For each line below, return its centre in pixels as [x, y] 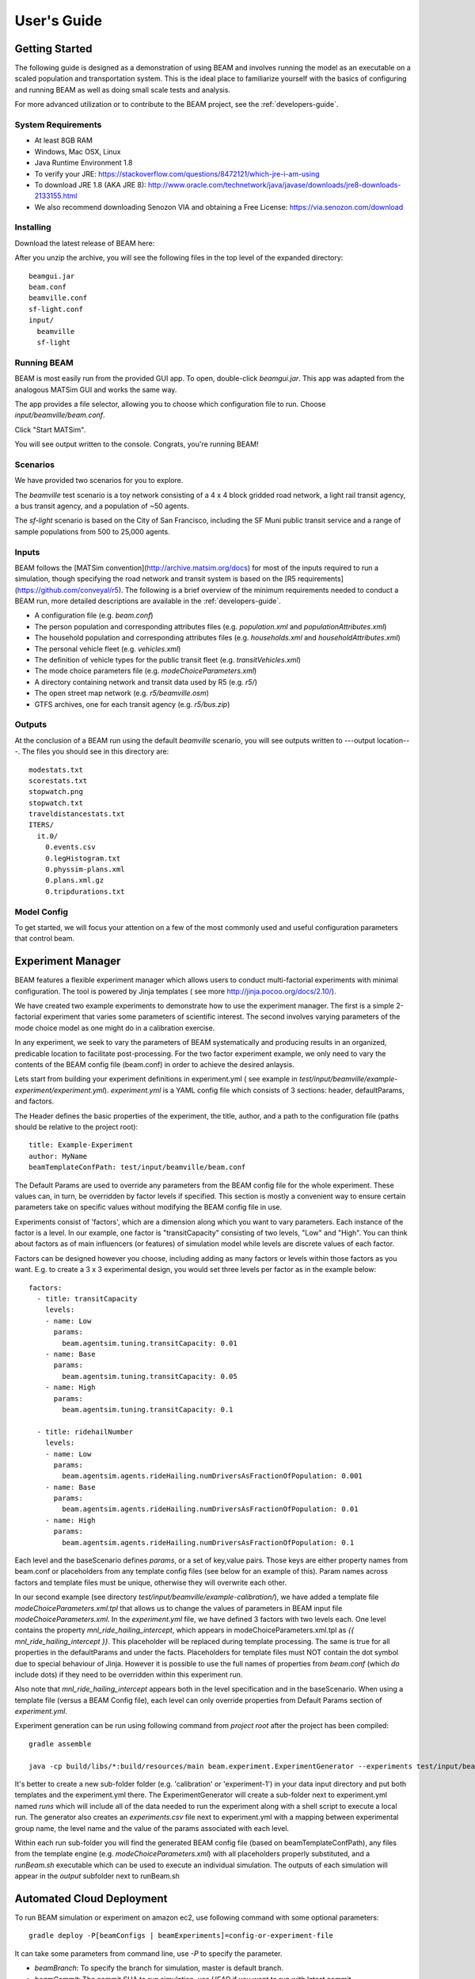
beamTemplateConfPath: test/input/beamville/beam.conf [137, 1167]
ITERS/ [42, 825]
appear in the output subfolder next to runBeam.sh [97, 1876]
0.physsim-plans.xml [85, 870]
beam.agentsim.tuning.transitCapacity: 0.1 [148, 1409]
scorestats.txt [58, 781]
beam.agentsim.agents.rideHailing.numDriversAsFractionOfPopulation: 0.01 [210, 1509]
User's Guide [59, 21]
